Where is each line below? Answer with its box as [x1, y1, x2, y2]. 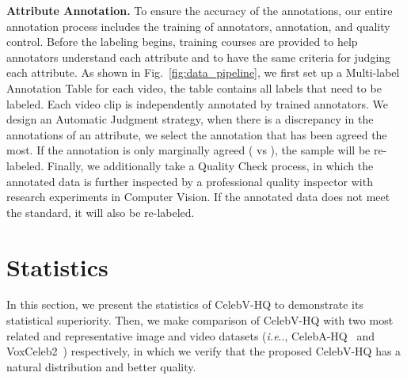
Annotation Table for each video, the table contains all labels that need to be [6, 79, 382, 96]
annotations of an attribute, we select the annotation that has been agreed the [6, 126, 387, 142]
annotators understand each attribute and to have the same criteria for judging [6, 48, 391, 65]
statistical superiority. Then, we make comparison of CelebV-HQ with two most [6, 312, 394, 329]
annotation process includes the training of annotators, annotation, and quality [6, 17, 390, 34]
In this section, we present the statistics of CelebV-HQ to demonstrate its [6, 296, 363, 313]
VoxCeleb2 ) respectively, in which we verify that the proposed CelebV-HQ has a [6, 343, 401, 359]
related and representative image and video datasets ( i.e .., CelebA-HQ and [6, 327, 375, 344]
